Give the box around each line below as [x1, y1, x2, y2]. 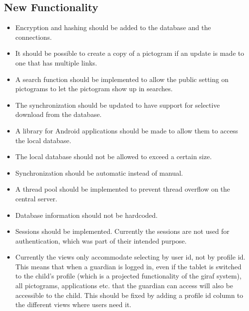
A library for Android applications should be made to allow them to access [15, 125, 238, 135]
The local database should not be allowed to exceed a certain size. [15, 151, 212, 162]
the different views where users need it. [15, 299, 132, 310]
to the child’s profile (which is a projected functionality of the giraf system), [15, 271, 242, 281]
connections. [15, 32, 52, 42]
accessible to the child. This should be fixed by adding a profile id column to [15, 290, 243, 300]
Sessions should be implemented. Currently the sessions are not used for [15, 226, 230, 236]
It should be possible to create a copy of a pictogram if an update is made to [15, 48, 244, 58]
